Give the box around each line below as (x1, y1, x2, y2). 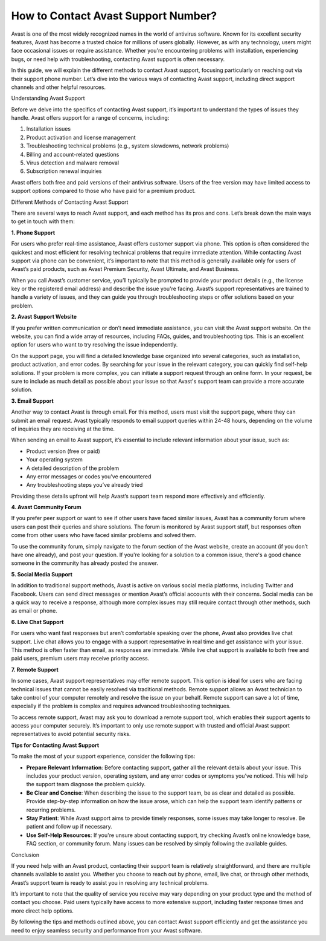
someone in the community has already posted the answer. (11, 559, 159, 567)
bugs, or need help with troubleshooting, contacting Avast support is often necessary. (11, 55, 225, 63)
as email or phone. (11, 607, 57, 614)
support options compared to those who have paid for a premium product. (11, 187, 196, 195)
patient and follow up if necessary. (26, 823, 112, 830)
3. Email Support (11, 397, 54, 405)
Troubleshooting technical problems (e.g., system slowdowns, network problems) (26, 142, 229, 149)
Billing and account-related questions (26, 151, 120, 158)
